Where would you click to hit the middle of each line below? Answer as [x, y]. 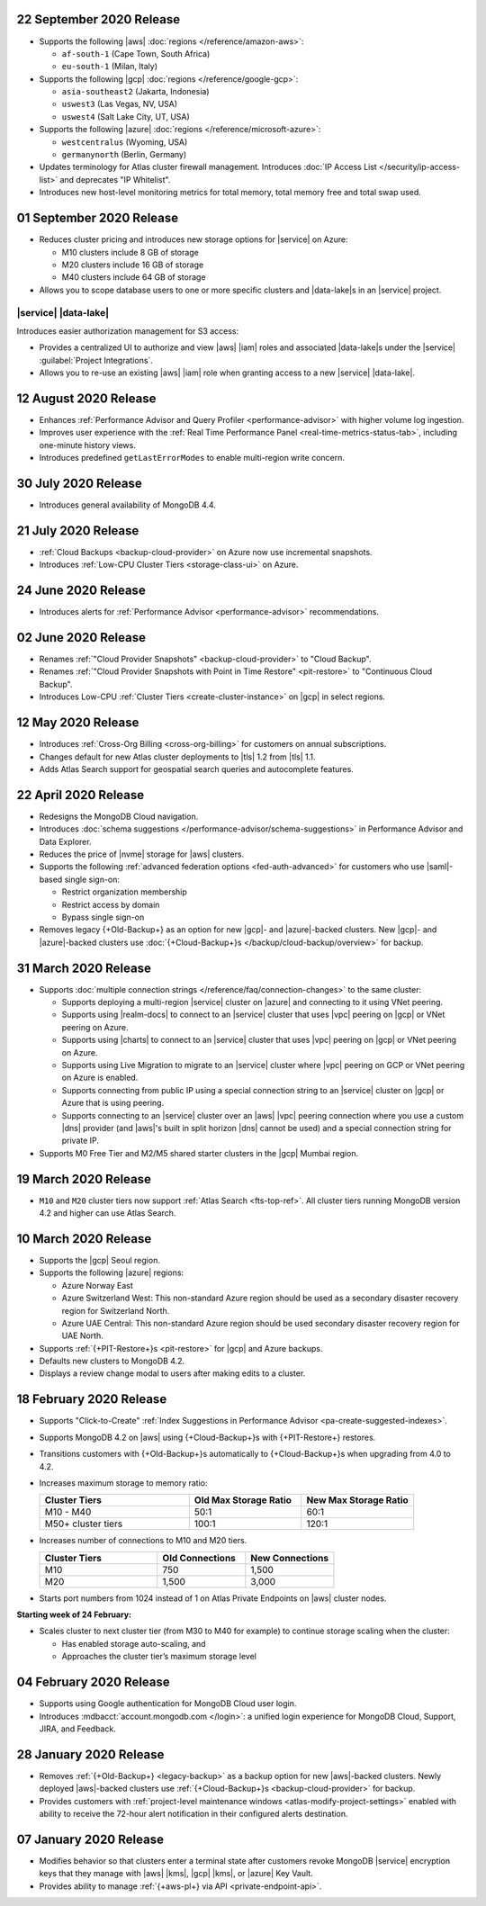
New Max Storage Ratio [357, 1500]
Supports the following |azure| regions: [112, 1272]
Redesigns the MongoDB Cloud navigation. [119, 816]
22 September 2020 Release [99, 19]
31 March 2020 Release [84, 968]
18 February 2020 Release [92, 1399]
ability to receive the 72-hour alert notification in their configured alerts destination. [193, 1814]
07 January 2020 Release [90, 1839]
